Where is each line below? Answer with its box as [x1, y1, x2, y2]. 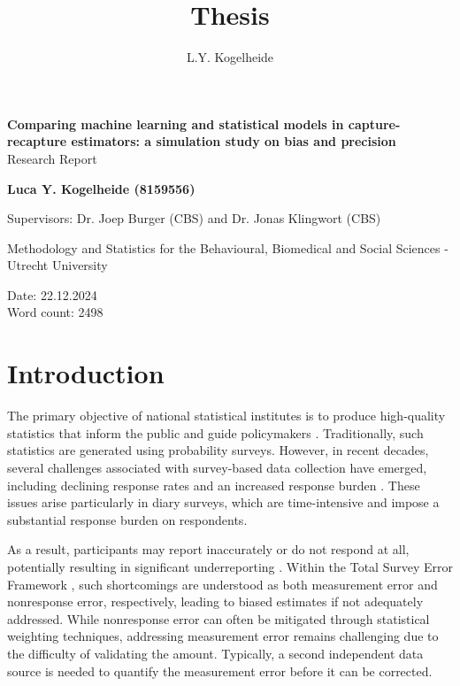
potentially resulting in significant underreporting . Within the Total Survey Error [7, 557, 454, 575]
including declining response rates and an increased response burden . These [7, 475, 420, 494]
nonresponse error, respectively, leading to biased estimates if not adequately [7, 592, 424, 611]
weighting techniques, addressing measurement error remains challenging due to [7, 627, 439, 645]
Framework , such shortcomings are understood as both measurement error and [7, 574, 438, 593]
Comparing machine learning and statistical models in [7, 114, 344, 133]
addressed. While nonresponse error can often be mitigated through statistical [7, 609, 430, 628]
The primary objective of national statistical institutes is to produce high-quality [7, 406, 446, 425]
